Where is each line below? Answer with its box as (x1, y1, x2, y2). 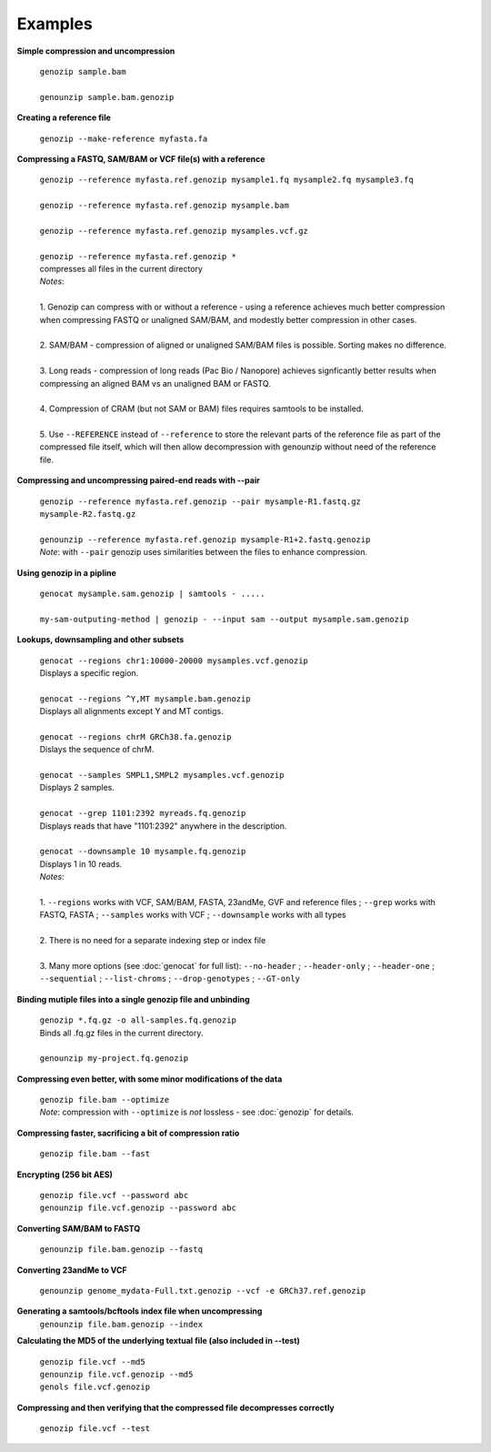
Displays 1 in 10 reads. (39, 858, 123, 869)
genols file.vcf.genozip (39, 1382, 150, 1392)
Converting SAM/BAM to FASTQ (16, 1223, 141, 1234)
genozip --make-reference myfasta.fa (39, 133, 208, 144)
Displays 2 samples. (39, 782, 115, 793)
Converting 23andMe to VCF (16, 1265, 127, 1276)
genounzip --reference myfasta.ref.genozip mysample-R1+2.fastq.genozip (39, 534, 371, 545)
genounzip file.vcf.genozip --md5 (39, 1369, 194, 1379)
